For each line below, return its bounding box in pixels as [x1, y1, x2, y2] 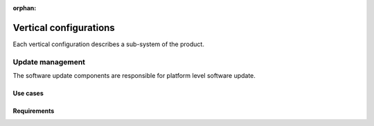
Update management [12, 57, 86, 67]
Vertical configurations [12, 21, 116, 34]
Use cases [12, 90, 44, 98]
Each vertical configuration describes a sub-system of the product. [12, 40, 204, 48]
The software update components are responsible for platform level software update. [12, 72, 256, 80]
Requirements [12, 107, 55, 115]
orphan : [12, 4, 37, 12]
